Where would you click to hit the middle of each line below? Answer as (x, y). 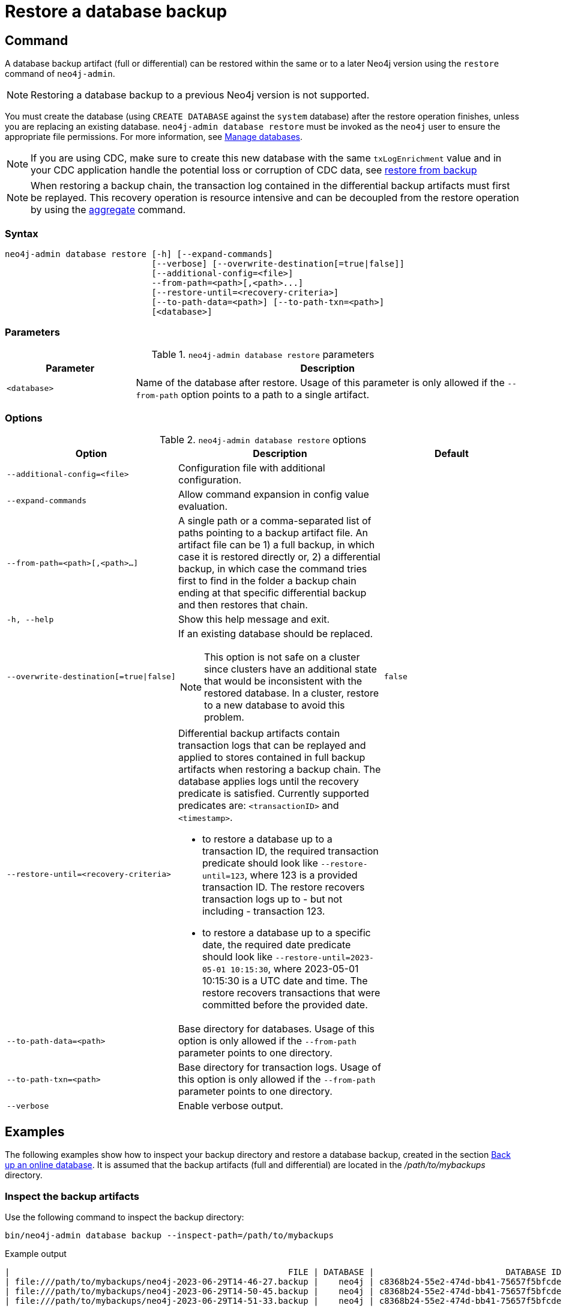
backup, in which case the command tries (272, 569)
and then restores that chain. (243, 605)
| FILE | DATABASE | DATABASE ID (283, 1272)
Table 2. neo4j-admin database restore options (263, 440)
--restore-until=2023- (324, 958)
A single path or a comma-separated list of (275, 521)
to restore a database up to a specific (286, 933)
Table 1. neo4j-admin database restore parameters (263, 354)
